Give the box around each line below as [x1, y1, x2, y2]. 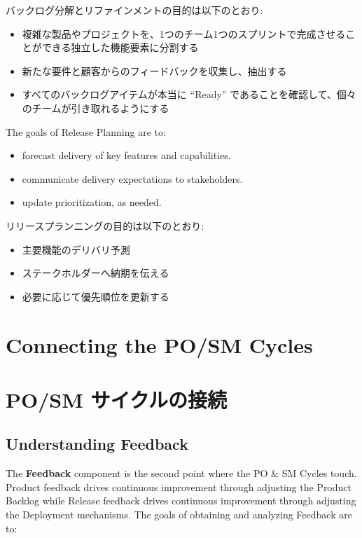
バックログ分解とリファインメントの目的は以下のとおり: [6, 3, 263, 17]
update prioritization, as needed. [22, 195, 162, 209]
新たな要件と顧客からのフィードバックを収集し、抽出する [22, 63, 287, 78]
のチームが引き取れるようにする [22, 100, 169, 115]
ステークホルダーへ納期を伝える [22, 265, 169, 280]
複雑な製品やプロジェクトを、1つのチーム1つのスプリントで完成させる [22, 26, 346, 41]
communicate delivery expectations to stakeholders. [22, 171, 243, 186]
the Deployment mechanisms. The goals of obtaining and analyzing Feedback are [6, 507, 352, 522]
